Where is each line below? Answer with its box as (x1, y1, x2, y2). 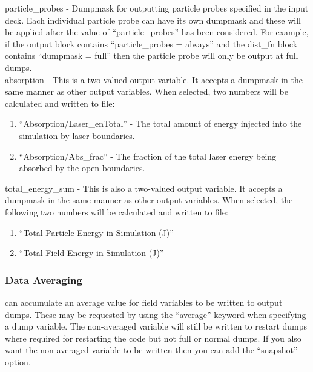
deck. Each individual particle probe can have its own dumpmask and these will (5, 13, 301, 26)
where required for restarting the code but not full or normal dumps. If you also (5, 331, 301, 344)
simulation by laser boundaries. (19, 129, 135, 141)
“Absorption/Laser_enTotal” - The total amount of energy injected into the (19, 117, 302, 130)
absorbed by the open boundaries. (19, 161, 145, 174)
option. (5, 355, 31, 368)
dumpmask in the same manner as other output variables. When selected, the (5, 194, 293, 206)
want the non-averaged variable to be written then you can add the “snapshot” (5, 343, 298, 356)
